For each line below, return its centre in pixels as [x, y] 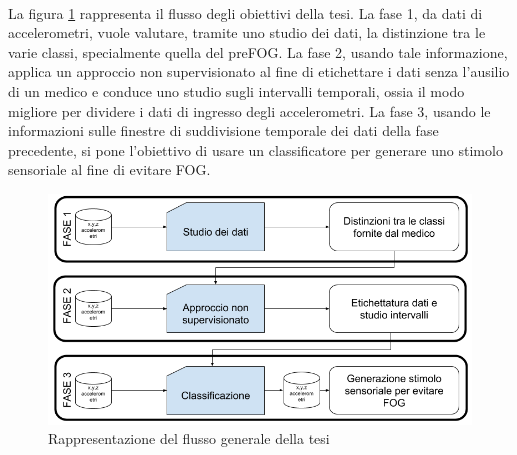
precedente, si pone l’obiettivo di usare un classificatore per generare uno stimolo [255, 149]
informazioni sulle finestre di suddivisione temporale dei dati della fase [223, 130]
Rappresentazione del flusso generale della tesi [189, 438]
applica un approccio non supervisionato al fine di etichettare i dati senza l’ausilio [259, 71]
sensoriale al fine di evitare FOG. [109, 169]
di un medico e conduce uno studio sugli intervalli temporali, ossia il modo [236, 90]
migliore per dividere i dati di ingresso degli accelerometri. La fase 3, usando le [249, 110]
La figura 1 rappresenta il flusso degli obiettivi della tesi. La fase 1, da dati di [245, 12]
